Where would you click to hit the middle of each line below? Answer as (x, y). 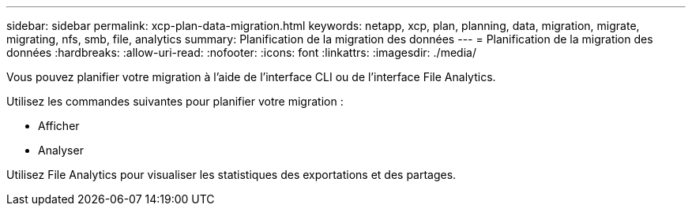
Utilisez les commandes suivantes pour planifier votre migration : (175, 101)
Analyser (61, 150)
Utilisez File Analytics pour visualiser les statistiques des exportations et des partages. (231, 175)
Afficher (59, 126)
